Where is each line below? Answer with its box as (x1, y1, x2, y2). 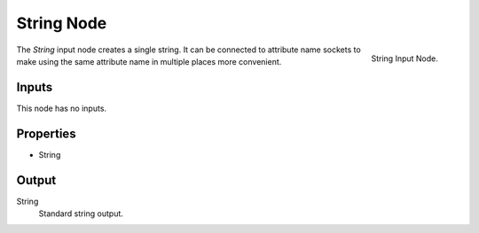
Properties (16, 126, 76, 141)
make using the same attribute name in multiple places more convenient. (16, 56, 282, 66)
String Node (16, 13, 107, 33)
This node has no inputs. (16, 103, 106, 113)
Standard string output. (38, 208, 124, 219)
